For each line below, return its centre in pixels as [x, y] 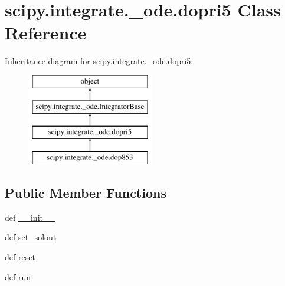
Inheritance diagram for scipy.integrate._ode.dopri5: [99, 61]
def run [18, 276]
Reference [46, 33]
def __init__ [30, 217]
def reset [20, 257]
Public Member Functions [86, 193]
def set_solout [31, 237]
